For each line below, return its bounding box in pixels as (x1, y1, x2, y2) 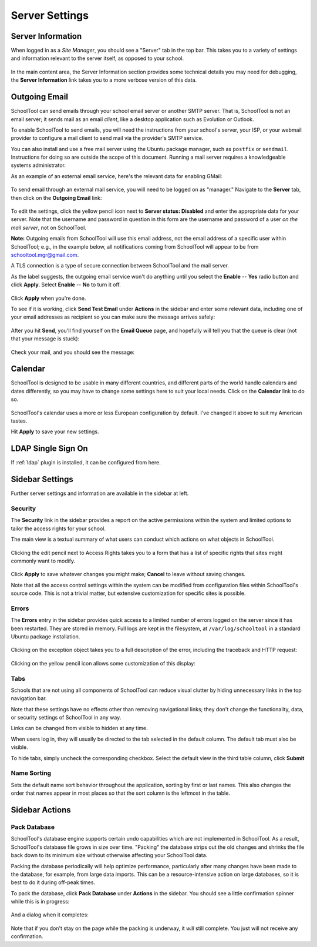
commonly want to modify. (11, 557, 76, 564)
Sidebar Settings (11, 474, 73, 484)
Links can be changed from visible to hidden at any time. (11, 725, 148, 732)
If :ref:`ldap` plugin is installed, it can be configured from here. (11, 459, 161, 466)
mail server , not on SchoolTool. (11, 224, 86, 231)
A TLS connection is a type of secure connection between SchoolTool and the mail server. (11, 262, 229, 269)
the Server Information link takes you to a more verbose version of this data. (11, 76, 197, 83)
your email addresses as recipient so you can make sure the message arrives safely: (11, 313, 215, 320)
